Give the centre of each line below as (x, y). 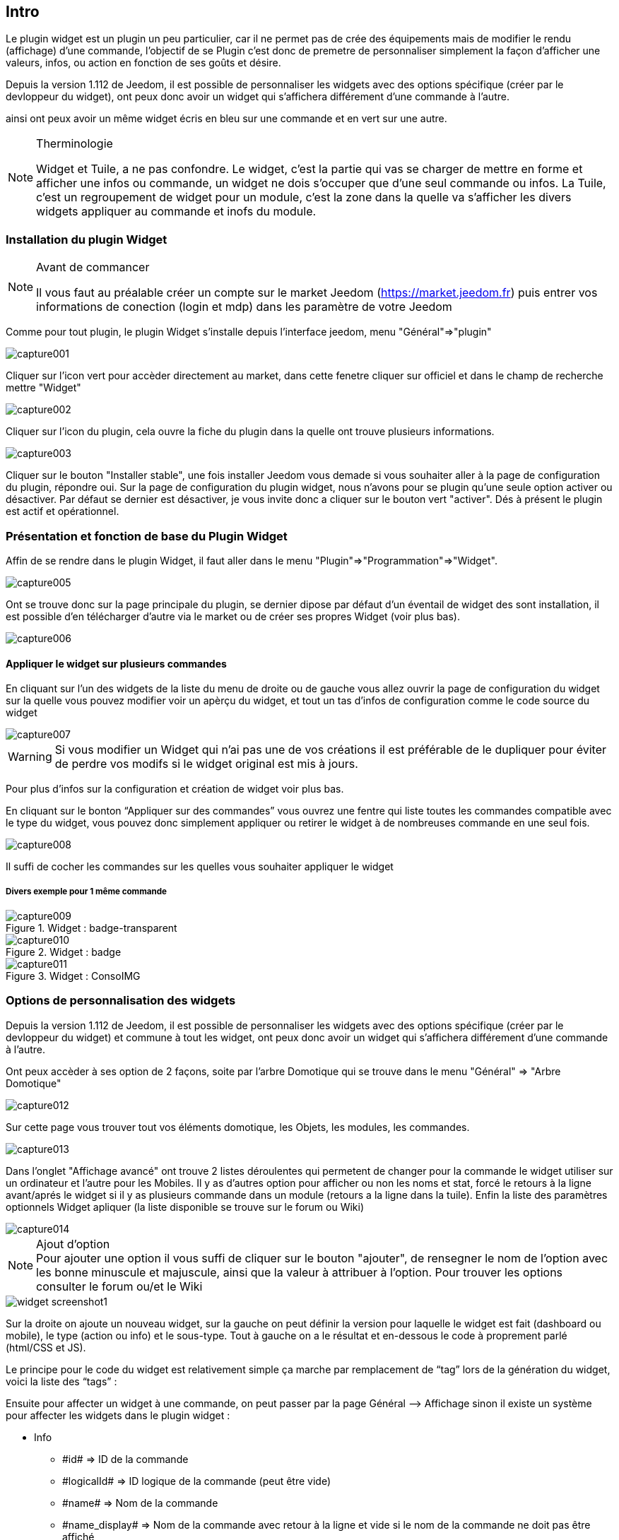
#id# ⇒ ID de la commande (125, 1459)
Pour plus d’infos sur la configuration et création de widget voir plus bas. (175, 789)
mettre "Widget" (43, 388)
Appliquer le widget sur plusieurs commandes (116, 663)
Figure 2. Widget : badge (64, 952)
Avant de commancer (93, 267)
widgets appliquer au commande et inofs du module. (176, 212)
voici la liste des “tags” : (61, 1381)
